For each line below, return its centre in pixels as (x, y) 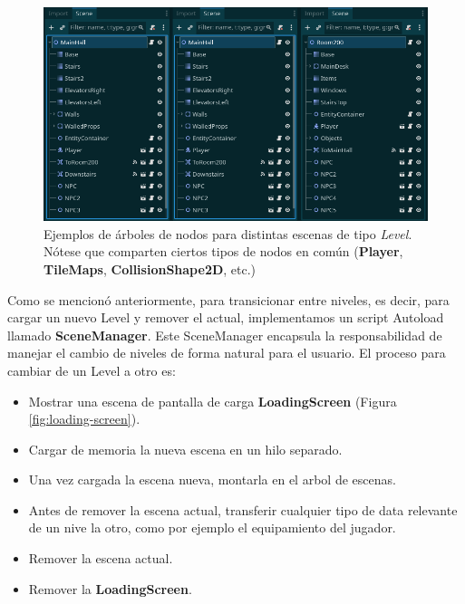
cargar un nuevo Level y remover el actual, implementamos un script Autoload (226, 317)
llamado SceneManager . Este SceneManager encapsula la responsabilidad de (225, 335)
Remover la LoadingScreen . (110, 588)
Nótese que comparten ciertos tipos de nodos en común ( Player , (223, 251)
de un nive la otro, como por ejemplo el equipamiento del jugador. (212, 527)
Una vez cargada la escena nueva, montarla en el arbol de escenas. (212, 479)
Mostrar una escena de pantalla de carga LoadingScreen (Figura (213, 401)
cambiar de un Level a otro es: (92, 370)
